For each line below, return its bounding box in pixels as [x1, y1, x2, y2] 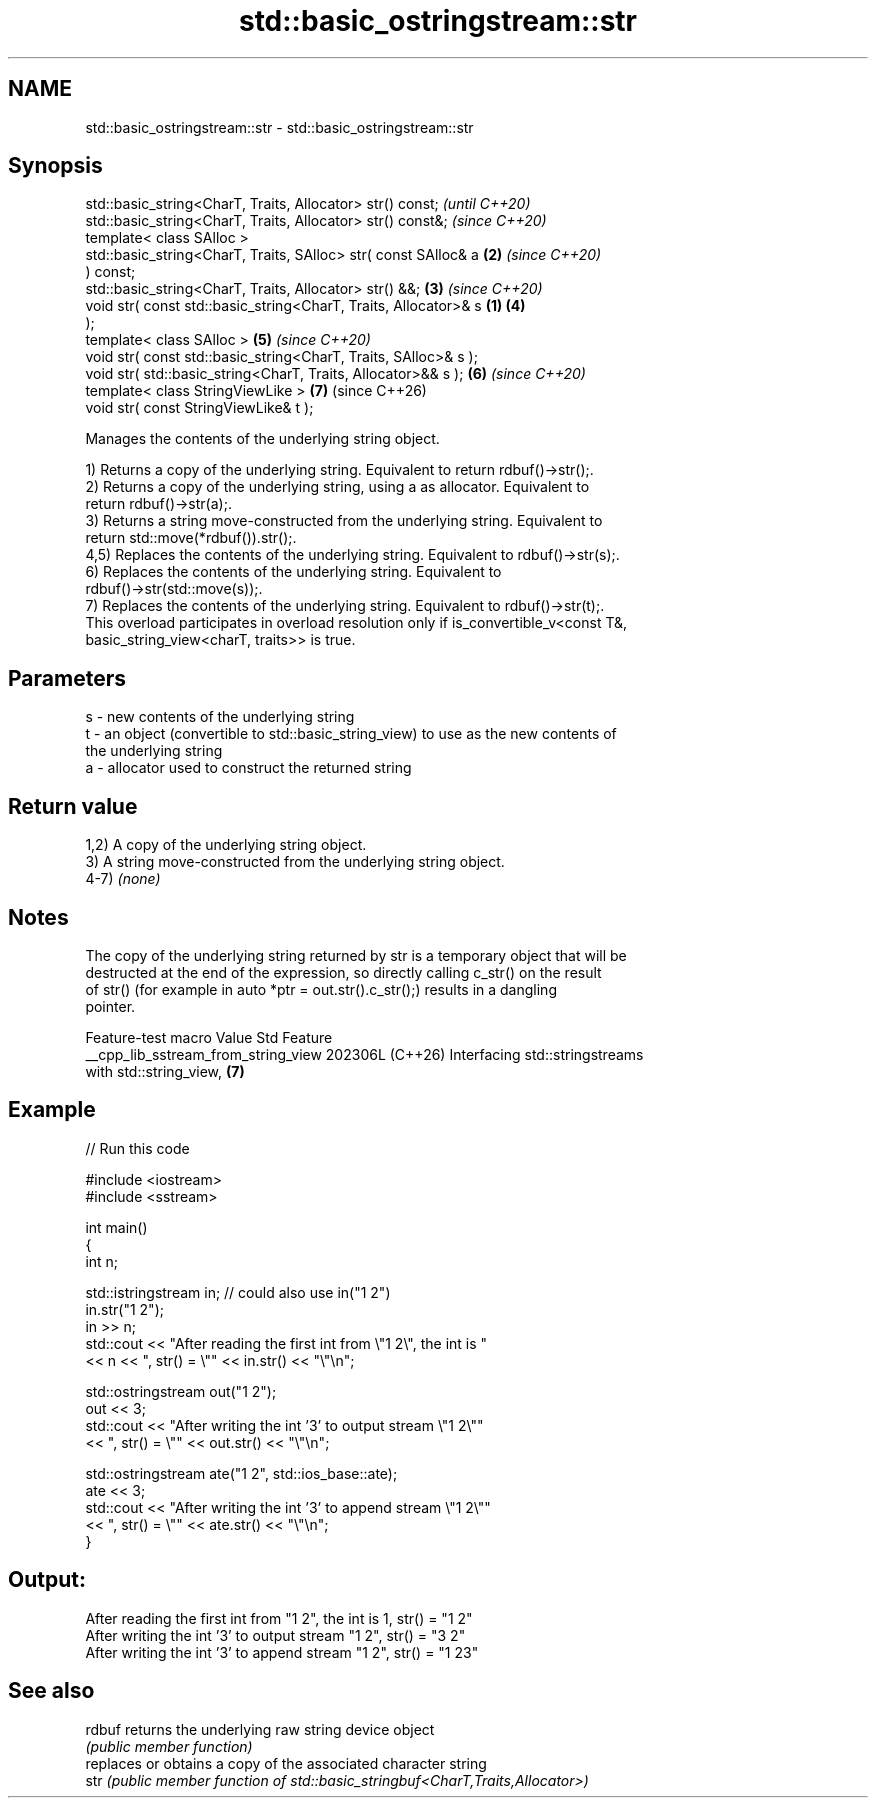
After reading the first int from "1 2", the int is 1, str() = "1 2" [85, 1609, 473, 1627]
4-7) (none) [85, 870, 161, 888]
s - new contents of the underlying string [85, 708, 355, 726]
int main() [85, 1218, 148, 1236]
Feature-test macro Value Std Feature [85, 1028, 333, 1046]
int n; [85, 1252, 119, 1270]
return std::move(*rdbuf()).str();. [85, 529, 297, 547]
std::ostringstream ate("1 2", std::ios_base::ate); [85, 1464, 398, 1482]
